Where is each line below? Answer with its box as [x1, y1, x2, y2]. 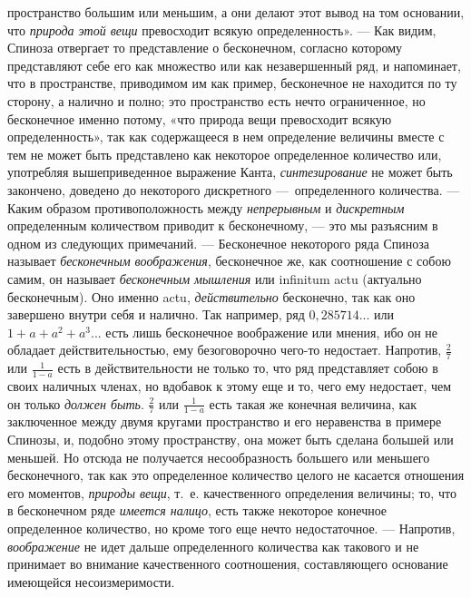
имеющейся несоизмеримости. [7, 572, 175, 591]
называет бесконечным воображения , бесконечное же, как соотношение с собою [7, 251, 451, 270]
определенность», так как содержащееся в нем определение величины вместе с [7, 127, 445, 146]
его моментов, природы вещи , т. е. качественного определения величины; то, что [7, 483, 456, 502]
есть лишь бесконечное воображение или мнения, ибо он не [105, 322, 438, 341]
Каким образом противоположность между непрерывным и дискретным [7, 198, 405, 217]
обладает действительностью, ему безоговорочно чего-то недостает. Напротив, [7, 340, 442, 359]
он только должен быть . [7, 394, 144, 413]
